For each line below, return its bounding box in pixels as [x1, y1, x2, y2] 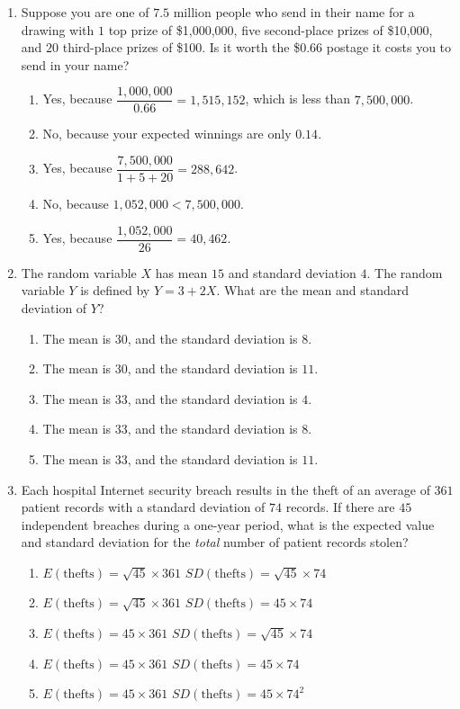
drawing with [21, 20, 95, 39]
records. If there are [285, 498, 395, 516]
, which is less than [245, 89, 351, 108]
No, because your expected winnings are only [42, 124, 292, 143]
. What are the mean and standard [216, 281, 410, 300]
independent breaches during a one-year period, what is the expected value [21, 515, 435, 534]
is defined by [80, 281, 150, 300]
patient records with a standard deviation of [21, 498, 266, 516]
